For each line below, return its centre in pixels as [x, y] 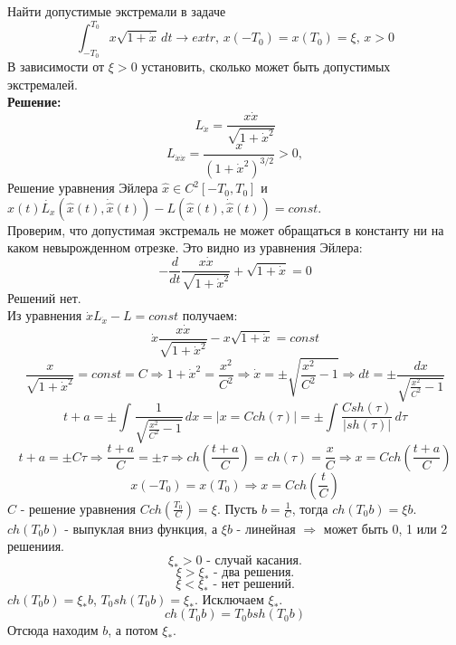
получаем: [210, 315]
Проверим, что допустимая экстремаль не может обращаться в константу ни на [226, 229]
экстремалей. [43, 84]
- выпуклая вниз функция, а [141, 528]
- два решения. [254, 572]
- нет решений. [254, 584]
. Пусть [237, 508]
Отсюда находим [53, 630]
